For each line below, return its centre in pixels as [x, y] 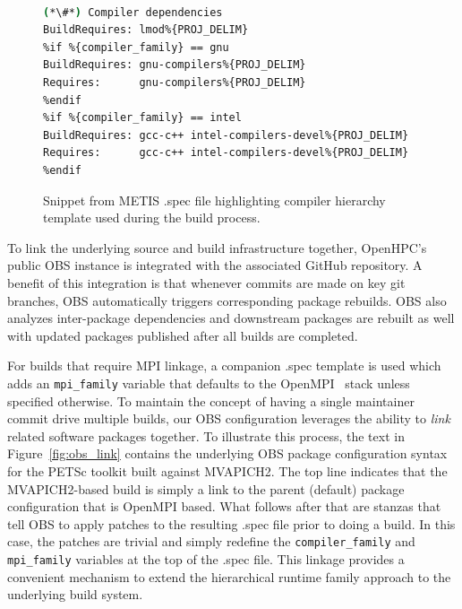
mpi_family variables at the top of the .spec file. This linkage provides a [206, 558]
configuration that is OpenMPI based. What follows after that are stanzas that [224, 506]
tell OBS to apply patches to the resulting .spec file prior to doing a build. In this [231, 523]
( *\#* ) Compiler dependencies [133, 12]
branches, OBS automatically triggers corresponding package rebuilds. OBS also [227, 300]
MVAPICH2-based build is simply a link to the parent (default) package [206, 488]
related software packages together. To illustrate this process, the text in [206, 435]
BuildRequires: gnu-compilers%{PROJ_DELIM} [175, 65]
